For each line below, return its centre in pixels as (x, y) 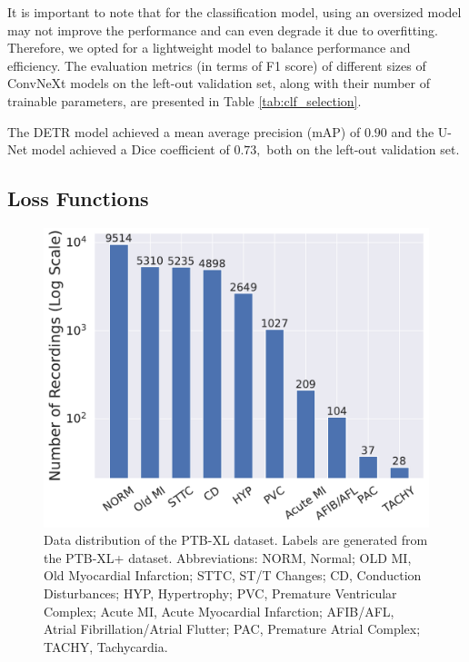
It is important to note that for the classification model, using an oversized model (234, 12)
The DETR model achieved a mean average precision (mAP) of (184, 131)
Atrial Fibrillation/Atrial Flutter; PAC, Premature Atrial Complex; (232, 629)
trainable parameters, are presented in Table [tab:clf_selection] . (185, 100)
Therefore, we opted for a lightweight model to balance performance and (209, 48)
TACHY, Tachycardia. (106, 646)
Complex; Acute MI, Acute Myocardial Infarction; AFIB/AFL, (219, 611)
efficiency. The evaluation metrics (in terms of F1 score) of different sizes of (217, 65)
